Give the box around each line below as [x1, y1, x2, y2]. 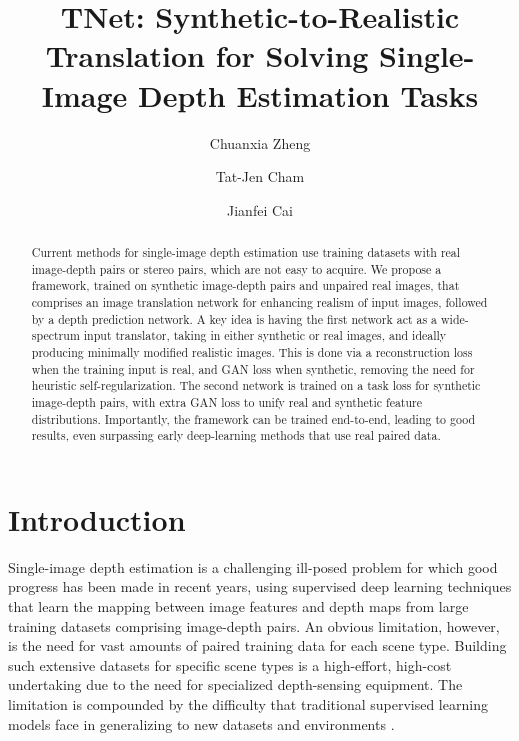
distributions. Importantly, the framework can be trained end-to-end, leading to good [31, 410, 476, 427]
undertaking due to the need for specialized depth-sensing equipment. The [8, 674, 463, 695]
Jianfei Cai [227, 199, 293, 220]
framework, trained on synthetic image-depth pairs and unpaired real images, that [31, 277, 460, 294]
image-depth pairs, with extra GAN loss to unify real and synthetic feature [31, 393, 423, 410]
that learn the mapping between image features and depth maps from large [8, 596, 469, 617]
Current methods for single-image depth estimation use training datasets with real [31, 244, 461, 261]
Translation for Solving [45, 35, 369, 76]
